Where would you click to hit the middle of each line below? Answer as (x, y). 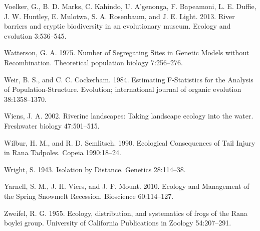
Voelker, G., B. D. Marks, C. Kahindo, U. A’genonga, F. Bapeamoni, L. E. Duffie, (130, 6)
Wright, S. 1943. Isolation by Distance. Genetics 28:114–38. (95, 169)
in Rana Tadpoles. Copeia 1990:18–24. (63, 152)
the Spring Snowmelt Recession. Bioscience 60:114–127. (89, 196)
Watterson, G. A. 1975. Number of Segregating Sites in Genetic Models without (127, 52)
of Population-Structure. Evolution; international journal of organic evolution (123, 89)
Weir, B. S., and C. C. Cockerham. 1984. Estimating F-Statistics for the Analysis (129, 79)
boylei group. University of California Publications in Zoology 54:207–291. (118, 223)
